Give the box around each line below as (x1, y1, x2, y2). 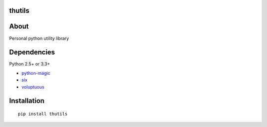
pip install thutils (18, 111, 68, 117)
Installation (9, 96, 44, 105)
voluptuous (21, 84, 44, 90)
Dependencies (9, 48, 55, 57)
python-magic (21, 70, 50, 76)
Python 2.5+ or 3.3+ (9, 61, 50, 67)
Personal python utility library (9, 35, 69, 41)
